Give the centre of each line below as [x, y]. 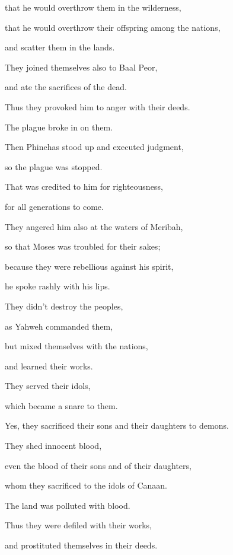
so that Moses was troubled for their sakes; [83, 246]
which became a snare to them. [61, 405]
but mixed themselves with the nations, [76, 346]
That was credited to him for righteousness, [84, 186]
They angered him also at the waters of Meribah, [94, 226]
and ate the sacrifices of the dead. [66, 87]
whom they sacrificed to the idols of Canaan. [86, 485]
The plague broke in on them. [59, 127]
